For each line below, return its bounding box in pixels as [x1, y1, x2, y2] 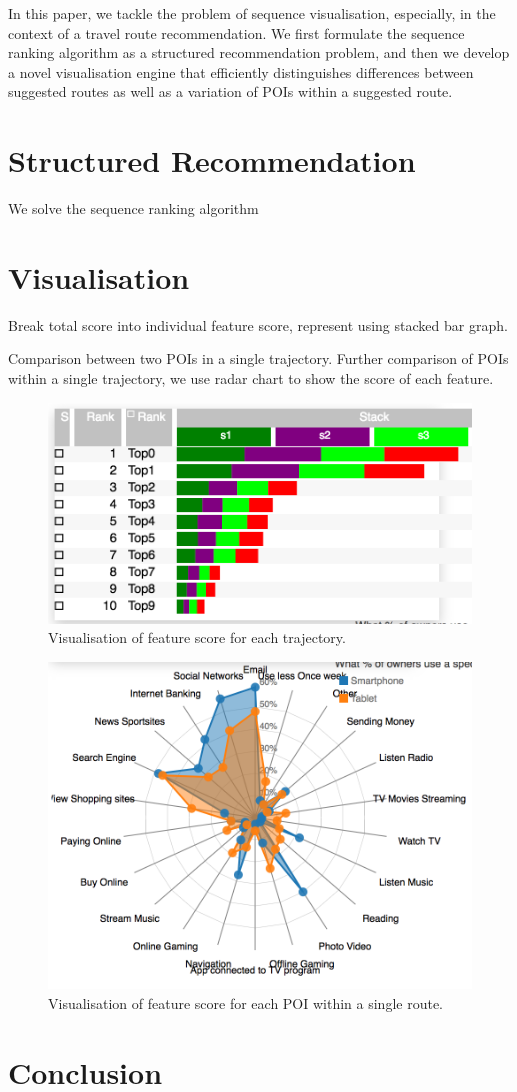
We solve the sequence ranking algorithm [8, 198, 259, 219]
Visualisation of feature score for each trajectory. [48, 627, 346, 648]
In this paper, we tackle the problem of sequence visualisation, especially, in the [8, 3, 496, 23]
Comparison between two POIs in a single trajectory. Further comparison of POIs [8, 348, 509, 369]
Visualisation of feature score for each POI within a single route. [48, 992, 443, 1013]
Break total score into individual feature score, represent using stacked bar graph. [8, 314, 508, 335]
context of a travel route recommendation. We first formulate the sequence [8, 22, 465, 43]
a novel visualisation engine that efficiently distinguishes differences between [8, 61, 474, 82]
